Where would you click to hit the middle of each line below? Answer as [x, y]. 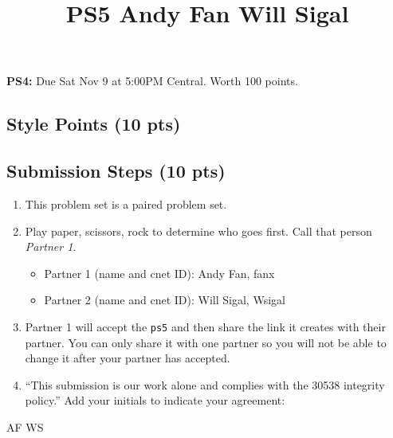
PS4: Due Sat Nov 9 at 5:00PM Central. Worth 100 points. [152, 81]
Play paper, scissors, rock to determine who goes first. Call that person [198, 231]
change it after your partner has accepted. [128, 358]
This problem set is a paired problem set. [126, 203]
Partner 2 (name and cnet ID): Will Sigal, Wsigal [165, 300]
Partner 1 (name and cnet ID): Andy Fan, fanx [159, 273]
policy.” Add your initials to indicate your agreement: [155, 400]
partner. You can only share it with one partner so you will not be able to [206, 342]
